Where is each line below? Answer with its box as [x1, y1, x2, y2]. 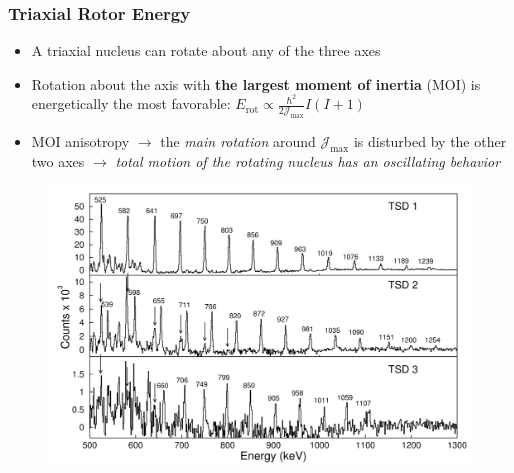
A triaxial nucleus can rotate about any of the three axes [31, 40, 381, 61]
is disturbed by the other [353, 131, 507, 152]
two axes [31, 151, 85, 172]
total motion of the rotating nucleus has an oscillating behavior [115, 151, 501, 172]
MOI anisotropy [31, 131, 130, 152]
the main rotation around [160, 131, 316, 152]
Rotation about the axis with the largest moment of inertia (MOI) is [31, 73, 481, 94]
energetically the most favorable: [31, 93, 231, 114]
